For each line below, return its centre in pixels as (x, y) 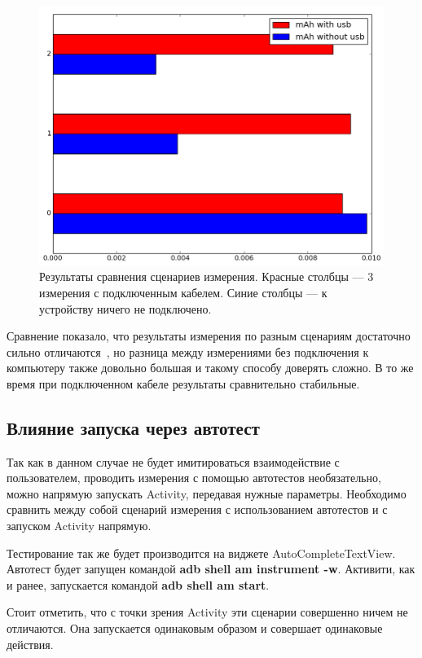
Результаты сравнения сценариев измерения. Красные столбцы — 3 (207, 276)
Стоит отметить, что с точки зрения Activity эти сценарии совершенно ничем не (207, 612)
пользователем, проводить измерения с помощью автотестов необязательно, (194, 478)
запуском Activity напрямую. (79, 526)
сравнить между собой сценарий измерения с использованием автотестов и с (197, 509)
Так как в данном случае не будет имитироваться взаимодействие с (173, 461)
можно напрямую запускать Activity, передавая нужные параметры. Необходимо (207, 493)
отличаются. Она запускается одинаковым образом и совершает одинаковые (195, 628)
